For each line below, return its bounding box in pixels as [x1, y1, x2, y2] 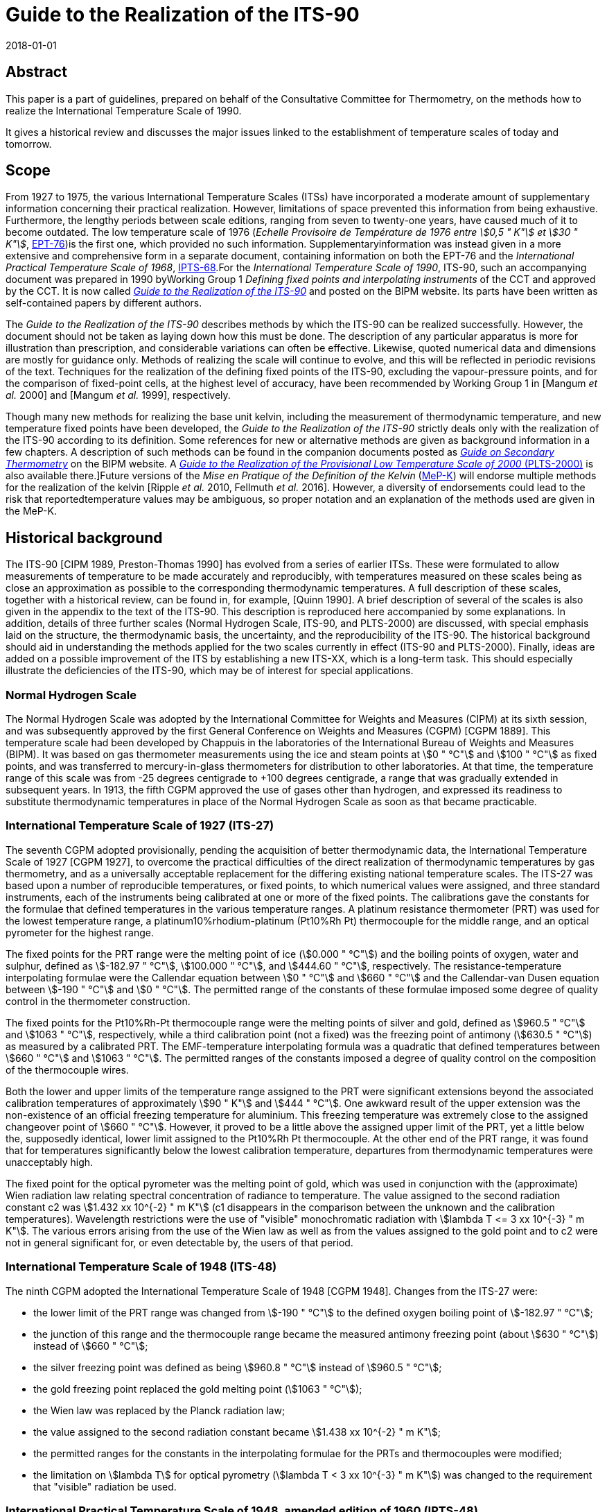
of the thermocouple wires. [6, 1063, 129, 1076]
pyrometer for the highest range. [6, 926, 154, 938]
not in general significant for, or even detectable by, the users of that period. [6, 1236, 353, 1248]
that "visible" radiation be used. [33, 1480, 177, 1493]
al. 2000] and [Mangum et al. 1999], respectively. [6, 389, 231, 402]
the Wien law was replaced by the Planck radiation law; [33, 1404, 285, 1416]
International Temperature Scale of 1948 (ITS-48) [6, 1260, 277, 1274]
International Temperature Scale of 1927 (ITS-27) [6, 818, 274, 833]
